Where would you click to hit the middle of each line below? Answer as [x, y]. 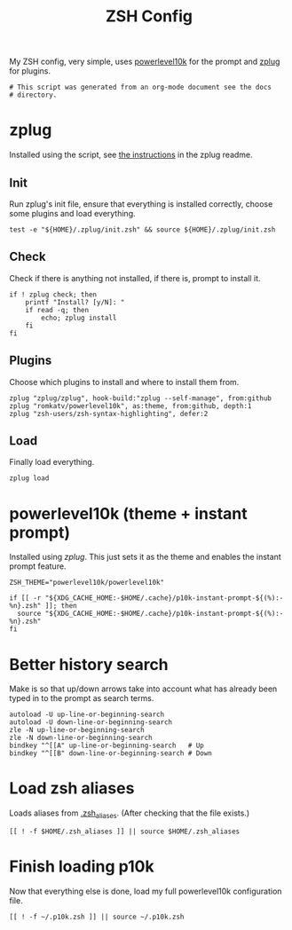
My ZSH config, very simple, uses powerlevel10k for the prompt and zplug [145, 62]
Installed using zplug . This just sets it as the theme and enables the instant [145, 557]
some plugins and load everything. [72, 213]
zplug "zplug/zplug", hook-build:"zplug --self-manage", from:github [141, 398]
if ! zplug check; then [53, 295]
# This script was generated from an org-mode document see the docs [141, 87]
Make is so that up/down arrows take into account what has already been [143, 689]
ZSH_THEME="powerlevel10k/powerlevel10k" [87, 583]
